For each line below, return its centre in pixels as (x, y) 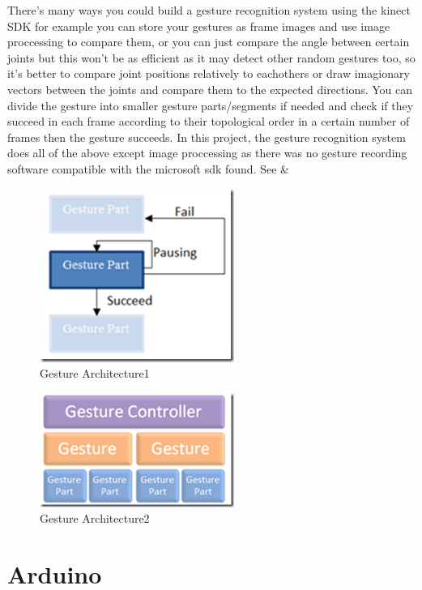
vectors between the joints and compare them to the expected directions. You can (210, 89)
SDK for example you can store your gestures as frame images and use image (199, 26)
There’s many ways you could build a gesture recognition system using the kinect (209, 10)
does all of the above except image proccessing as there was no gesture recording (207, 153)
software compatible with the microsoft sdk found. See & (148, 168)
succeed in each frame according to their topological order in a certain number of (209, 121)
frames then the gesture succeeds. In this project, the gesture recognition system (207, 137)
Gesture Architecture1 (95, 373)
